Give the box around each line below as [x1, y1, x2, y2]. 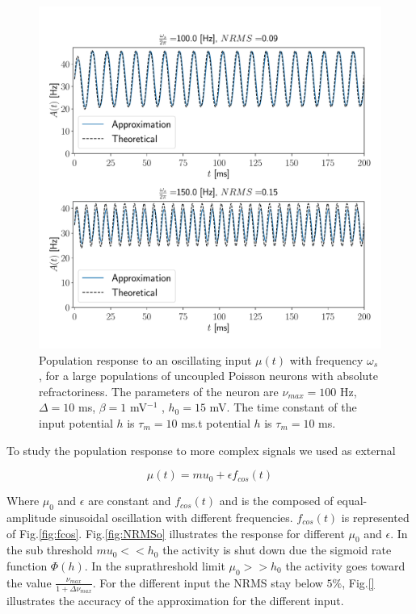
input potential [39, 414, 113, 431]
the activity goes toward [285, 557, 405, 574]
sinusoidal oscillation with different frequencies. [60, 508, 293, 525]
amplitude [6, 508, 57, 525]
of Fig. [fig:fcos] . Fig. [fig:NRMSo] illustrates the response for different [6, 524, 345, 541]
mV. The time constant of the [209, 399, 357, 416]
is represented [341, 508, 410, 525]
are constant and [88, 492, 171, 509]
